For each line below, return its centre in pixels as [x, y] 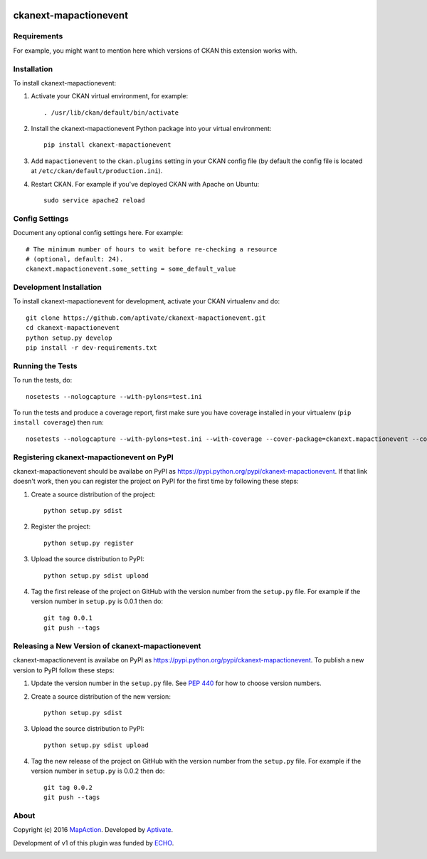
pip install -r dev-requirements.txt [92, 348]
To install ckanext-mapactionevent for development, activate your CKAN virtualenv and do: [147, 301]
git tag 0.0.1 [68, 618]
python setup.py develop [69, 338]
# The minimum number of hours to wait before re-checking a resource [152, 249]
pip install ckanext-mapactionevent [107, 145]
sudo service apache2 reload [94, 201]
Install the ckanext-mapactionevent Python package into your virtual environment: [151, 129]
